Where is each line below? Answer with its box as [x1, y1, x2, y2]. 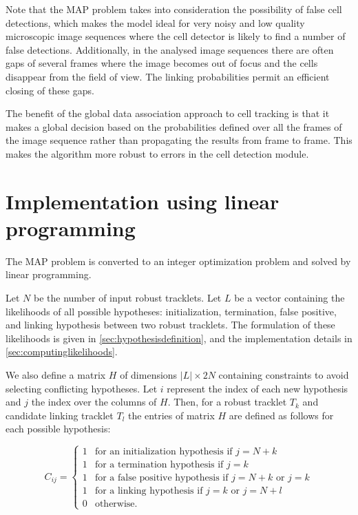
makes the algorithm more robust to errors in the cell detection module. [6, 146, 309, 160]
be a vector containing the [234, 291, 345, 305]
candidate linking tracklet [6, 408, 114, 422]
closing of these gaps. [6, 83, 94, 97]
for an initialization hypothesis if [94, 447, 233, 457]
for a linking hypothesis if [94, 486, 203, 496]
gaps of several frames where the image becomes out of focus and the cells [6, 56, 318, 70]
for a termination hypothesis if [94, 460, 224, 470]
